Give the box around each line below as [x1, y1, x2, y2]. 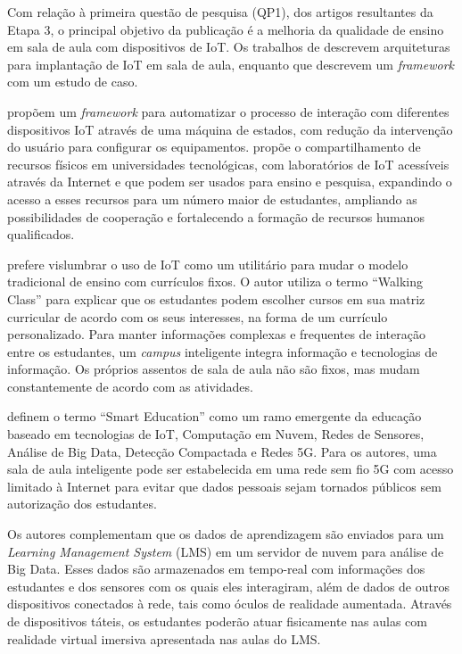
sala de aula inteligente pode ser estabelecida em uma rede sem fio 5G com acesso [7, 459, 454, 478]
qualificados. [7, 225, 75, 244]
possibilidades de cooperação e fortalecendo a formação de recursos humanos [7, 207, 425, 226]
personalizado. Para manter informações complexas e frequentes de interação [7, 325, 425, 344]
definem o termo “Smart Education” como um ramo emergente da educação [7, 407, 422, 426]
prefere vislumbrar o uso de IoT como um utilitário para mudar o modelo [7, 254, 408, 273]
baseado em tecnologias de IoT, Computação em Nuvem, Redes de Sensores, [7, 425, 425, 443]
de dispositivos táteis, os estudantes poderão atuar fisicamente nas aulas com [7, 612, 427, 630]
